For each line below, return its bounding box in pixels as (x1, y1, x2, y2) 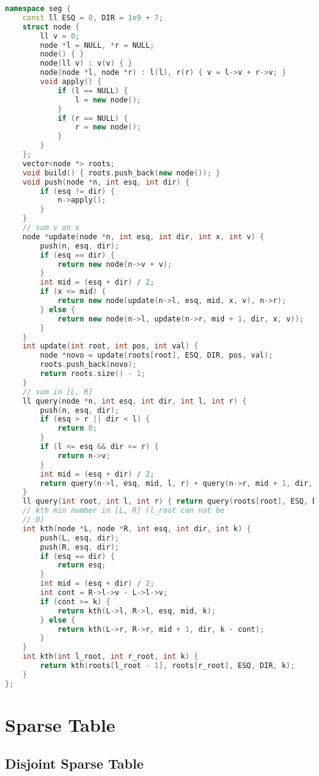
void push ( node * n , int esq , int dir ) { (22, 177, 190, 186)
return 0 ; (57, 424, 98, 433)
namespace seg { (5, 4, 71, 13)
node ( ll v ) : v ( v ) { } (40, 59, 133, 68)
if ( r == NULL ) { (57, 113, 128, 123)
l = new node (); (75, 95, 141, 104)
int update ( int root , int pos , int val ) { (22, 342, 199, 351)
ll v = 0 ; (40, 31, 80, 40)
